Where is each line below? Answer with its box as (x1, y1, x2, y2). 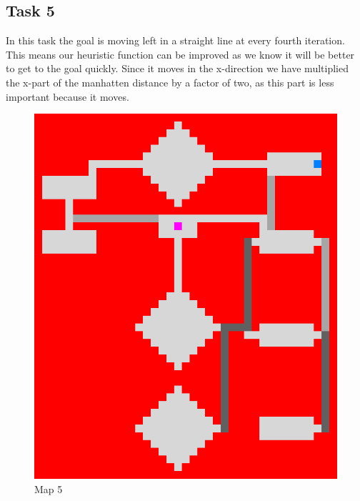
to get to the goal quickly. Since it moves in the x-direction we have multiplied (6, 61, 349, 76)
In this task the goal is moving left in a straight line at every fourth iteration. (6, 33, 345, 48)
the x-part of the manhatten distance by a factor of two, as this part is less (6, 74, 334, 89)
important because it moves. (6, 89, 129, 104)
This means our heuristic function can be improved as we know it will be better (6, 46, 355, 61)
